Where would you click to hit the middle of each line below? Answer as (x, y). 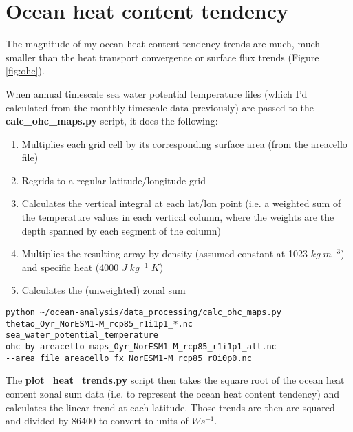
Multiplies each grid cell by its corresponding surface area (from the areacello (184, 143)
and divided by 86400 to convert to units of (97, 421)
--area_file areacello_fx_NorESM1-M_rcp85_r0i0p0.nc (129, 358)
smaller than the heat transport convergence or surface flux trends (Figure (162, 57)
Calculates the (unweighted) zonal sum (104, 290)
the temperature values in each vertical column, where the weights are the (178, 217)
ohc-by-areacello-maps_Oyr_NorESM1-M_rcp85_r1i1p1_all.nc (141, 347)
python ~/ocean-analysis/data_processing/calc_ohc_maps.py (143, 313)
